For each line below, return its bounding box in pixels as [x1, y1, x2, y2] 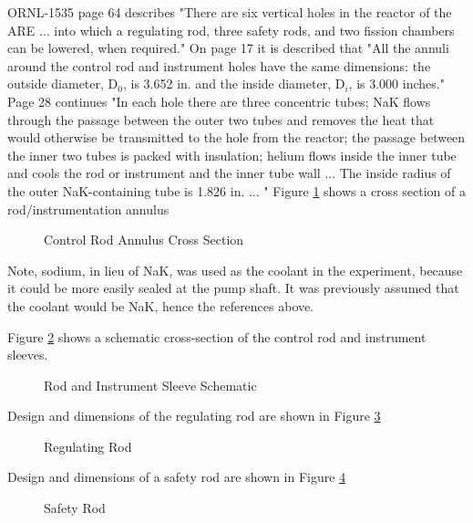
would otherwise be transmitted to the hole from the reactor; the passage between [7, 128, 466, 147]
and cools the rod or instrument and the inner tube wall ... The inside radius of [7, 163, 451, 183]
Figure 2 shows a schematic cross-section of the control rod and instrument [7, 327, 427, 346]
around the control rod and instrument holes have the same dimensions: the [7, 56, 431, 75]
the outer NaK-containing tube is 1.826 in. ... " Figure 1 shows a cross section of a [7, 181, 466, 200]
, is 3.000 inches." [348, 74, 445, 93]
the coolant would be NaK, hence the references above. [7, 296, 314, 315]
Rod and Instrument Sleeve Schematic [44, 375, 257, 394]
